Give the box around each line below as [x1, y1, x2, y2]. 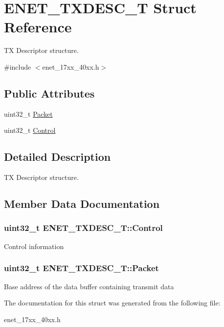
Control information [4, 241, 64, 251]
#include [4, 61, 31, 72]
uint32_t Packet [4, 108, 53, 119]
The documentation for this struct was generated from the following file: [4, 298, 221, 308]
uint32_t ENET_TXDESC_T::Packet [4, 262, 159, 274]
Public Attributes [4, 85, 95, 101]
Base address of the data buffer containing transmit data [4, 281, 174, 291]
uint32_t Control [4, 125, 56, 135]
